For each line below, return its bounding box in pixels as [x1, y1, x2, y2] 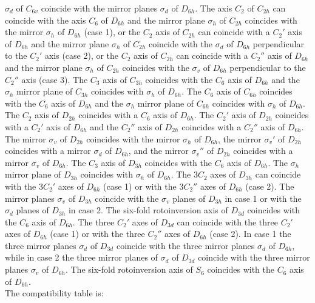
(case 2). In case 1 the [209, 227, 291, 240]
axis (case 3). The [21, 73, 88, 85]
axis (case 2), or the [44, 49, 119, 62]
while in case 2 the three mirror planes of [5, 251, 158, 264]
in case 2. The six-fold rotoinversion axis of [68, 204, 228, 216]
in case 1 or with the [225, 191, 302, 204]
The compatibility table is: [5, 287, 104, 299]
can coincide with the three [177, 215, 278, 228]
